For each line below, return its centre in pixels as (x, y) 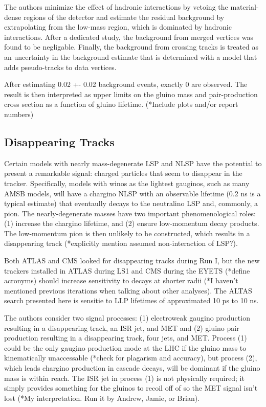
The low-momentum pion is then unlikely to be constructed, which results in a (127, 233)
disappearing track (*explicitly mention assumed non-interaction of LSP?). (121, 243)
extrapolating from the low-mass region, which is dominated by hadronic (118, 27)
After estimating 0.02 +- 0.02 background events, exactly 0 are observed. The (126, 84)
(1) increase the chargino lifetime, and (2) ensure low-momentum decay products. (132, 223)
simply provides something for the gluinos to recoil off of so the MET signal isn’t (131, 388)
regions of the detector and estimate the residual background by (124, 17)
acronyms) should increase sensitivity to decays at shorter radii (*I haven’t (121, 280)
